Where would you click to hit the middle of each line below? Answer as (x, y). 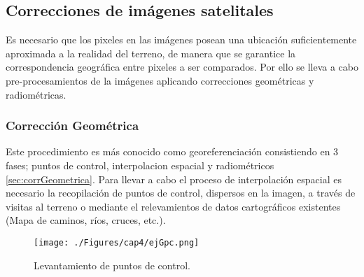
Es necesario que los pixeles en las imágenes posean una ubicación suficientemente (181, 40)
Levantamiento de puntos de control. (112, 265)
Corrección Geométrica (72, 126)
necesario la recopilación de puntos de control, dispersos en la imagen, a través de (181, 193)
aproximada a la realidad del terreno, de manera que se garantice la (151, 53)
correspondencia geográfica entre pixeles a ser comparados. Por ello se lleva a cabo (182, 67)
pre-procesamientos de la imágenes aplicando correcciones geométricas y (160, 80)
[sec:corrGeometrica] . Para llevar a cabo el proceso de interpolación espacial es (174, 179)
